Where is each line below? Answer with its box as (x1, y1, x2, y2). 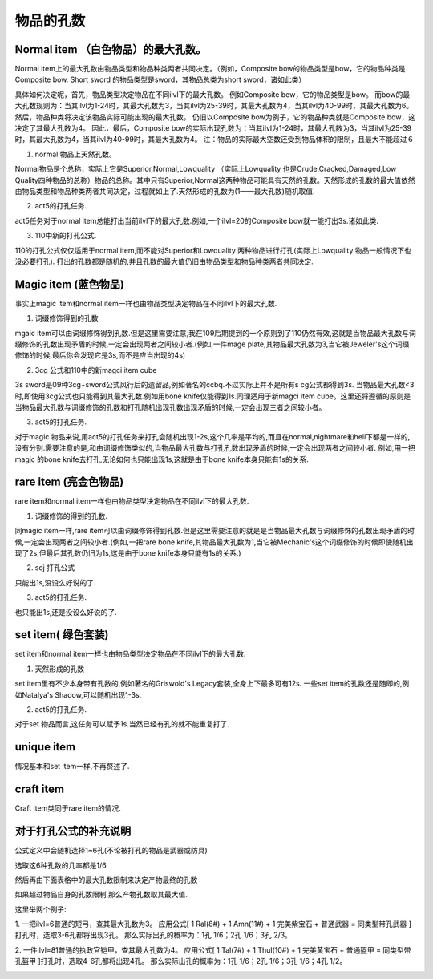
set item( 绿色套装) (14, 628, 109, 641)
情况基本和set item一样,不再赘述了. (14, 762, 130, 771)
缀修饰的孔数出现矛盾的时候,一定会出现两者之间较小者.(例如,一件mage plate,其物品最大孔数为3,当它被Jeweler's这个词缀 (14, 339, 410, 349)
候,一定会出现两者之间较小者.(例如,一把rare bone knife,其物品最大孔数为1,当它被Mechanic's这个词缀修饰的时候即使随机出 (14, 537, 414, 547)
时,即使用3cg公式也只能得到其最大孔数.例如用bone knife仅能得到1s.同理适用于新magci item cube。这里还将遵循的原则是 (14, 391, 411, 401)
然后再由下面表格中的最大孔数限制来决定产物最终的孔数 (14, 875, 198, 884)
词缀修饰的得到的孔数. (34, 511, 108, 520)
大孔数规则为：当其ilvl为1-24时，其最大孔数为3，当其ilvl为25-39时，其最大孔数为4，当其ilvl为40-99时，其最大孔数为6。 (14, 101, 414, 111)
